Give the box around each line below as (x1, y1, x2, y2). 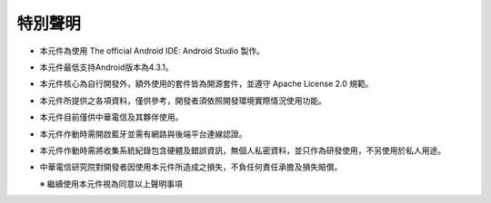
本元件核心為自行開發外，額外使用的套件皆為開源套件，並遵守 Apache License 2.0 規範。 (39, 78, 374, 90)
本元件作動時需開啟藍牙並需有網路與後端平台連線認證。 (39, 128, 247, 140)
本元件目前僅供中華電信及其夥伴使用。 (39, 111, 184, 122)
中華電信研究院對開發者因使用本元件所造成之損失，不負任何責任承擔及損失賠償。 (39, 161, 343, 172)
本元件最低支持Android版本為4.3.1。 (39, 62, 174, 72)
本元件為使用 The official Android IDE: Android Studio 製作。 (39, 45, 266, 56)
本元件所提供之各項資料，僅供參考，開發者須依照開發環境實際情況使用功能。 (39, 95, 326, 106)
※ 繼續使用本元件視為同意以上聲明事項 (39, 178, 183, 189)
